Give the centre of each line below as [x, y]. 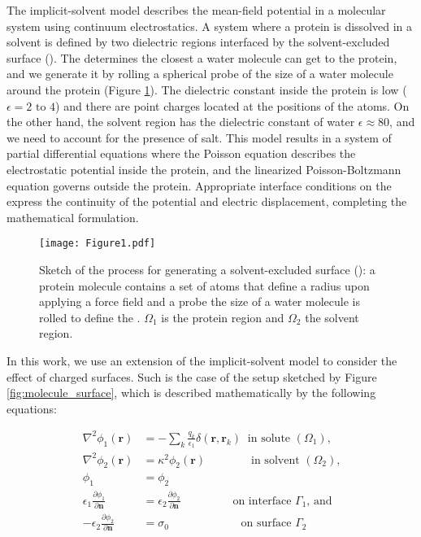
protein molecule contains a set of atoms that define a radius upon [204, 285]
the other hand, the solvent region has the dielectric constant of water [181, 122]
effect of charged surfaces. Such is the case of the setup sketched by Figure [192, 376]
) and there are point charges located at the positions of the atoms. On [232, 105]
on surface [266, 524]
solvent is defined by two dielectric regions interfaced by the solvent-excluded [198, 42]
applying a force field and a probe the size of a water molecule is [200, 301]
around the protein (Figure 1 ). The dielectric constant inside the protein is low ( [207, 89]
